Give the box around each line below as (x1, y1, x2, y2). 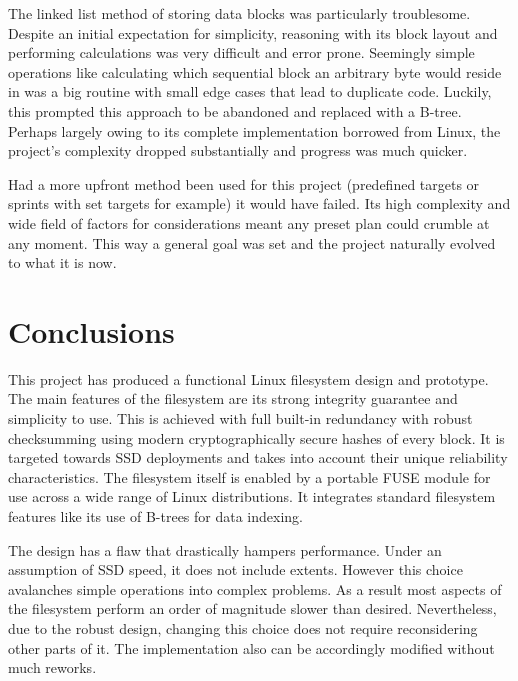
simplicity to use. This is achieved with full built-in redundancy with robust (8, 408, 473, 429)
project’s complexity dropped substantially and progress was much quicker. (8, 140, 468, 161)
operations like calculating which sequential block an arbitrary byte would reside (8, 61, 502, 82)
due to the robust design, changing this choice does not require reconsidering (8, 617, 478, 638)
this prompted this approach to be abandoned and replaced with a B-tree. (8, 100, 462, 121)
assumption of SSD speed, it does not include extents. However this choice (8, 559, 463, 580)
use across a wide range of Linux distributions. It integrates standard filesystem (8, 486, 496, 507)
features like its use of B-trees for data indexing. (8, 506, 303, 526)
